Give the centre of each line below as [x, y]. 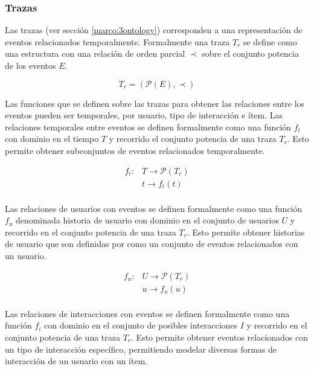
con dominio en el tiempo [52, 139]
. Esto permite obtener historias [246, 232]
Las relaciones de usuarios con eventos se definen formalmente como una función [154, 208]
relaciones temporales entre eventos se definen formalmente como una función [148, 127]
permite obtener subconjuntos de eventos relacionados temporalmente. [135, 150]
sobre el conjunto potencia [250, 53]
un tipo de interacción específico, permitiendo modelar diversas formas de [141, 349]
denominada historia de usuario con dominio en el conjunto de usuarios [147, 220]
